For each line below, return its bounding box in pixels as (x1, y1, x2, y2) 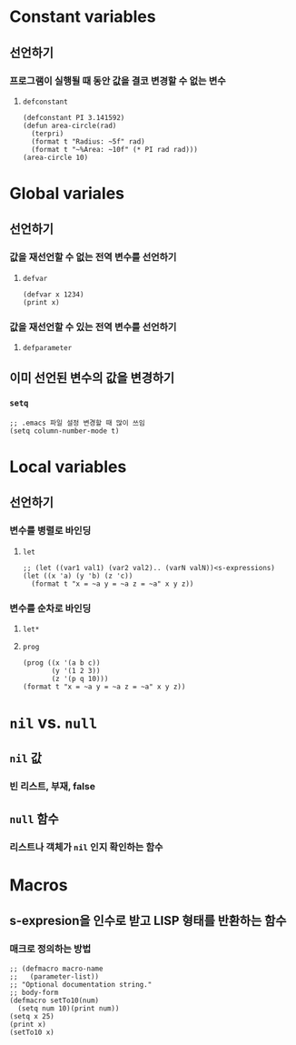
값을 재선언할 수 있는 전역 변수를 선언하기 (9, 320, 177, 333)
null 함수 (9, 811, 59, 827)
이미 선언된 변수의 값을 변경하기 (9, 370, 175, 386)
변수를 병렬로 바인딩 (9, 525, 92, 538)
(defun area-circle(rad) (22, 121, 117, 130)
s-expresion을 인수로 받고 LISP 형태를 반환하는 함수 (9, 913, 287, 929)
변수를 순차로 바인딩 (9, 602, 92, 615)
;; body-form (9, 988, 59, 997)
